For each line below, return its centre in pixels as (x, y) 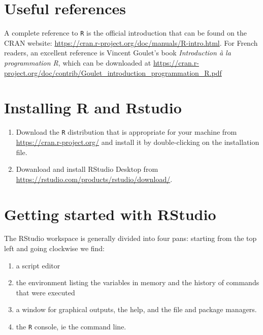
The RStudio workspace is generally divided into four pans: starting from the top (130, 238)
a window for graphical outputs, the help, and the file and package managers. (136, 309)
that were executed (45, 292)
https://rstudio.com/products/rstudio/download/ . (94, 179)
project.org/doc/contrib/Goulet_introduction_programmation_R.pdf (113, 72)
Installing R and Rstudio (93, 108)
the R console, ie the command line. (71, 326)
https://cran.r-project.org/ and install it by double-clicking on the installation (138, 142)
